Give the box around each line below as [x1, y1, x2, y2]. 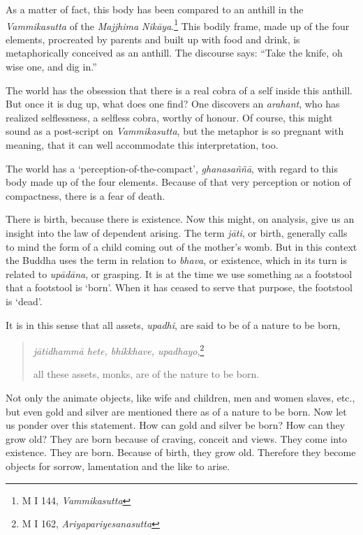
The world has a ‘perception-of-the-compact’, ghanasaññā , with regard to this [6, 161, 338, 175]
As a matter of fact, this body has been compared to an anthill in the [6, 2, 304, 16]
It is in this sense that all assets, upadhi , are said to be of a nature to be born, [6, 317, 341, 332]
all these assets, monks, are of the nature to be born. [33, 367, 260, 381]
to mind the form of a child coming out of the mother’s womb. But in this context [6, 239, 357, 254]
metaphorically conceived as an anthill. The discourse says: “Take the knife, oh [6, 45, 343, 60]
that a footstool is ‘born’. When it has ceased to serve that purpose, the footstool [6, 280, 353, 295]
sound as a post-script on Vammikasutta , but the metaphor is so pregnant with [6, 124, 344, 138]
